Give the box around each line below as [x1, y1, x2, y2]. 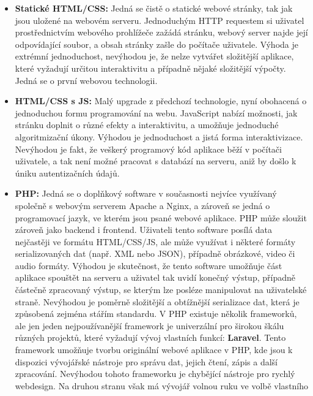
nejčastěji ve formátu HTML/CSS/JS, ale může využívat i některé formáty [15, 235, 296, 248]
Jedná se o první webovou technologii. [15, 74, 158, 86]
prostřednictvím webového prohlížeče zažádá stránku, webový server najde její [15, 26, 308, 39]
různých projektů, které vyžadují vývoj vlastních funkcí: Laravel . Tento [15, 331, 286, 344]
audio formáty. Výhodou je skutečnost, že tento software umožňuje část [15, 259, 282, 272]
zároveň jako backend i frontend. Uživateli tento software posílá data [15, 223, 273, 236]
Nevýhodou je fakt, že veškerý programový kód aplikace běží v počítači [15, 142, 282, 155]
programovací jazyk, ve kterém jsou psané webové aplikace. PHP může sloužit [15, 211, 307, 224]
